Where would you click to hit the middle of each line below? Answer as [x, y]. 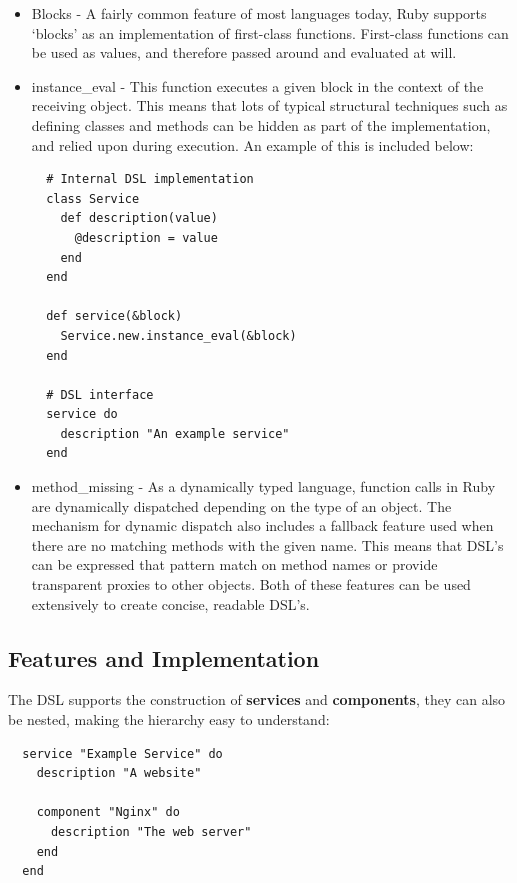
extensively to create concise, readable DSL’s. [170, 603]
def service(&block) [114, 316]
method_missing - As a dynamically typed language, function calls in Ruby [263, 486]
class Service [93, 198]
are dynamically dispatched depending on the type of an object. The [241, 505]
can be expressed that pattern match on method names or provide [234, 564]
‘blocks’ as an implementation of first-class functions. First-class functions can [270, 32]
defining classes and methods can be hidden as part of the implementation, [261, 124]
